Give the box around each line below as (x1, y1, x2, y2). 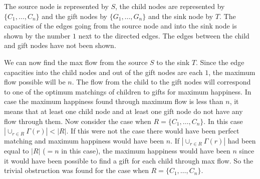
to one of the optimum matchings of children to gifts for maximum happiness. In (4, 86, 251, 96)
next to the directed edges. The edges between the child (78, 30, 249, 40)
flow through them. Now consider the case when (4, 115, 151, 126)
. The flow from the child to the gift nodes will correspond (72, 76, 251, 87)
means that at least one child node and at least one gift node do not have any (4, 105, 243, 116)
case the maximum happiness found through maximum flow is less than (4, 96, 223, 106)
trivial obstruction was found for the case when (4, 165, 149, 175)
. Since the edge (195, 56, 244, 67)
